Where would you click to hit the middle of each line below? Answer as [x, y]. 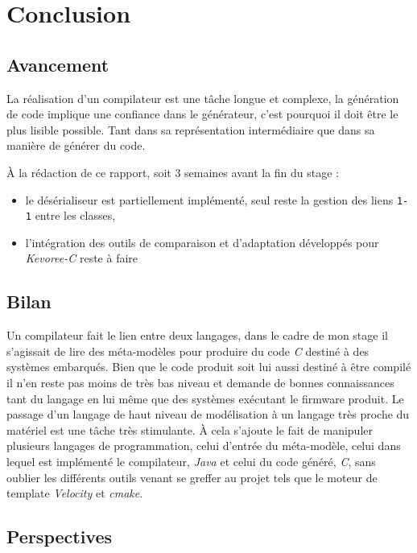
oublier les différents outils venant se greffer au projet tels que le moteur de [192, 477]
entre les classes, [75, 215]
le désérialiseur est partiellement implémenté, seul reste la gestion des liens [209, 199]
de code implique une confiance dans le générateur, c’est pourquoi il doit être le [202, 114]
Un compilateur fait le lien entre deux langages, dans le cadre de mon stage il [197, 335]
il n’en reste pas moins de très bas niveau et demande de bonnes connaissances [200, 383]
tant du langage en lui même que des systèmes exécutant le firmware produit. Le [205, 398]
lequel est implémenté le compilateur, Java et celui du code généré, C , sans [191, 461]
